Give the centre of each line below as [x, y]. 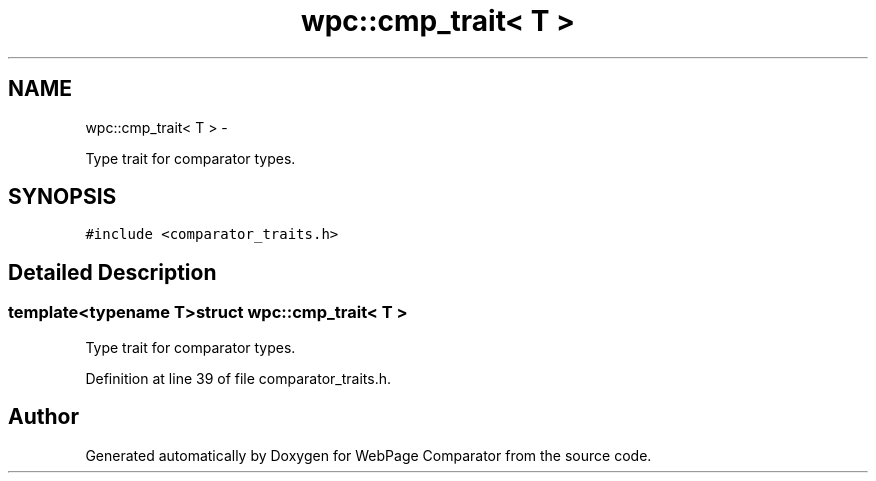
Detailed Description [112, 272]
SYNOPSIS [62, 197]
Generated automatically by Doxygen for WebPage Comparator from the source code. [368, 455]
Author [43, 417]
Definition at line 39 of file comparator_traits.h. [238, 378]
